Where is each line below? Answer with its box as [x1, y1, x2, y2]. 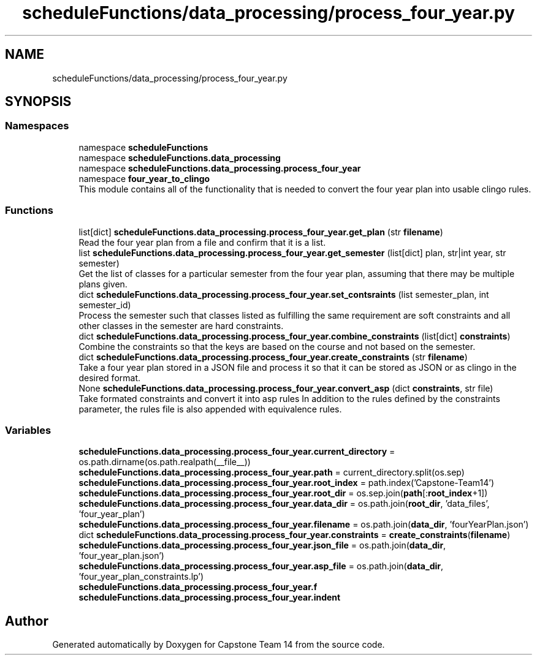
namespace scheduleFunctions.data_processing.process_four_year [78, 162, 361, 173]
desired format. [78, 372, 141, 383]
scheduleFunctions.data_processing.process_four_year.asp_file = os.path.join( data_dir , [78, 561, 444, 572]
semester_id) [78, 299, 131, 310]
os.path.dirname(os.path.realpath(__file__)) [78, 457, 251, 468]
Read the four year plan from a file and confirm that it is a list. [78, 237, 326, 248]
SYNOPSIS [5, 94, 72, 110]
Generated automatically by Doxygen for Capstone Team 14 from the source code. [52, 639, 385, 650]
